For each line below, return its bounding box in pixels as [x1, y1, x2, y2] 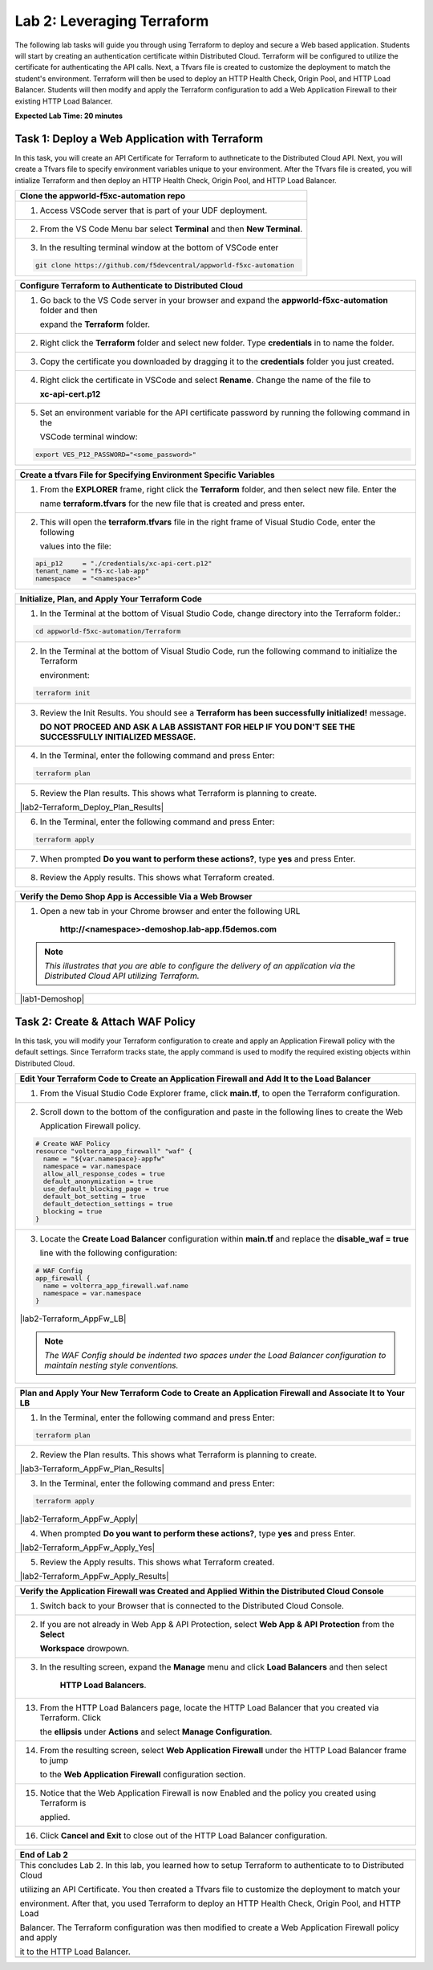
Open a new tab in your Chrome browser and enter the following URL [39, 906, 301, 917]
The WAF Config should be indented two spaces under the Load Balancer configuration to [44, 1349, 386, 1360]
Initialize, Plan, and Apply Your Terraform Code [19, 593, 202, 605]
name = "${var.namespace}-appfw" [42, 1155, 165, 1164]
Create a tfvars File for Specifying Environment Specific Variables [19, 469, 276, 480]
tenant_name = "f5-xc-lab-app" [34, 567, 150, 576]
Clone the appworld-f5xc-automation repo [19, 190, 186, 201]
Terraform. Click [39, 1712, 102, 1723]
